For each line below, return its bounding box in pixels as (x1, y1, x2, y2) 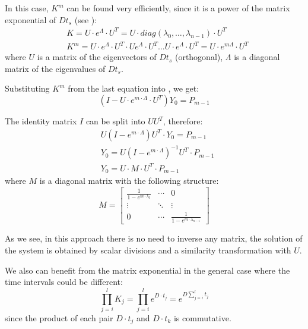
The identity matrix (5, 115, 77, 127)
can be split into (85, 115, 145, 127)
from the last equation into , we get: (68, 82, 199, 95)
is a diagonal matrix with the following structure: (39, 174, 219, 187)
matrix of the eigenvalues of (5, 62, 106, 74)
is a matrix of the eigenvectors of (37, 51, 157, 63)
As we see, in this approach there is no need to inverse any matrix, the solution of (5, 232, 303, 245)
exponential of (5, 13, 56, 26)
